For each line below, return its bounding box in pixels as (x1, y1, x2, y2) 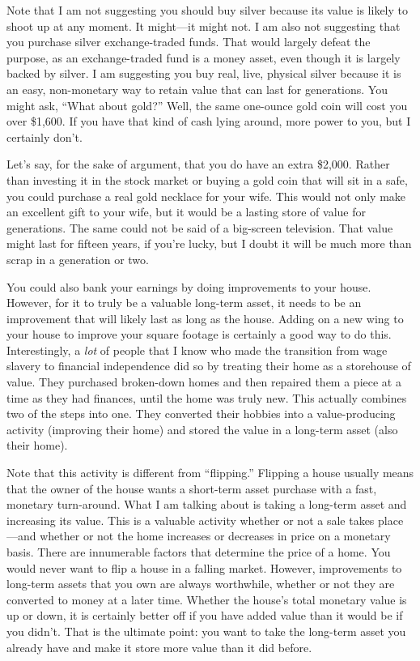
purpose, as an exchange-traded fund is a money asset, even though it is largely (6, 49, 401, 66)
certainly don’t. (6, 128, 83, 145)
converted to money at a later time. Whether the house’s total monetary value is (6, 591, 407, 608)
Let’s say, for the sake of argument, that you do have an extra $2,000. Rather (6, 156, 390, 173)
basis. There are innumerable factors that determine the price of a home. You (6, 544, 391, 560)
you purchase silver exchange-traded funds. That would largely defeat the (6, 33, 371, 50)
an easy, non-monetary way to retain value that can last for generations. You (6, 80, 388, 97)
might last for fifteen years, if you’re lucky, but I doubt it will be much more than (6, 235, 412, 252)
